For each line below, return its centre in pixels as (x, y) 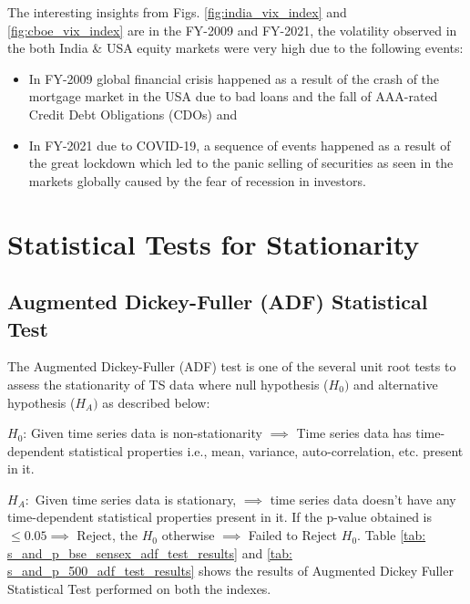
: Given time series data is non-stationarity (143, 433)
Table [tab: (395, 535)
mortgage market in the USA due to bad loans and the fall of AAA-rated (233, 96)
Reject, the (107, 535)
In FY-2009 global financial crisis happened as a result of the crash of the (234, 78)
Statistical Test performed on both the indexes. (139, 588)
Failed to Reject (293, 535)
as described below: (156, 402)
